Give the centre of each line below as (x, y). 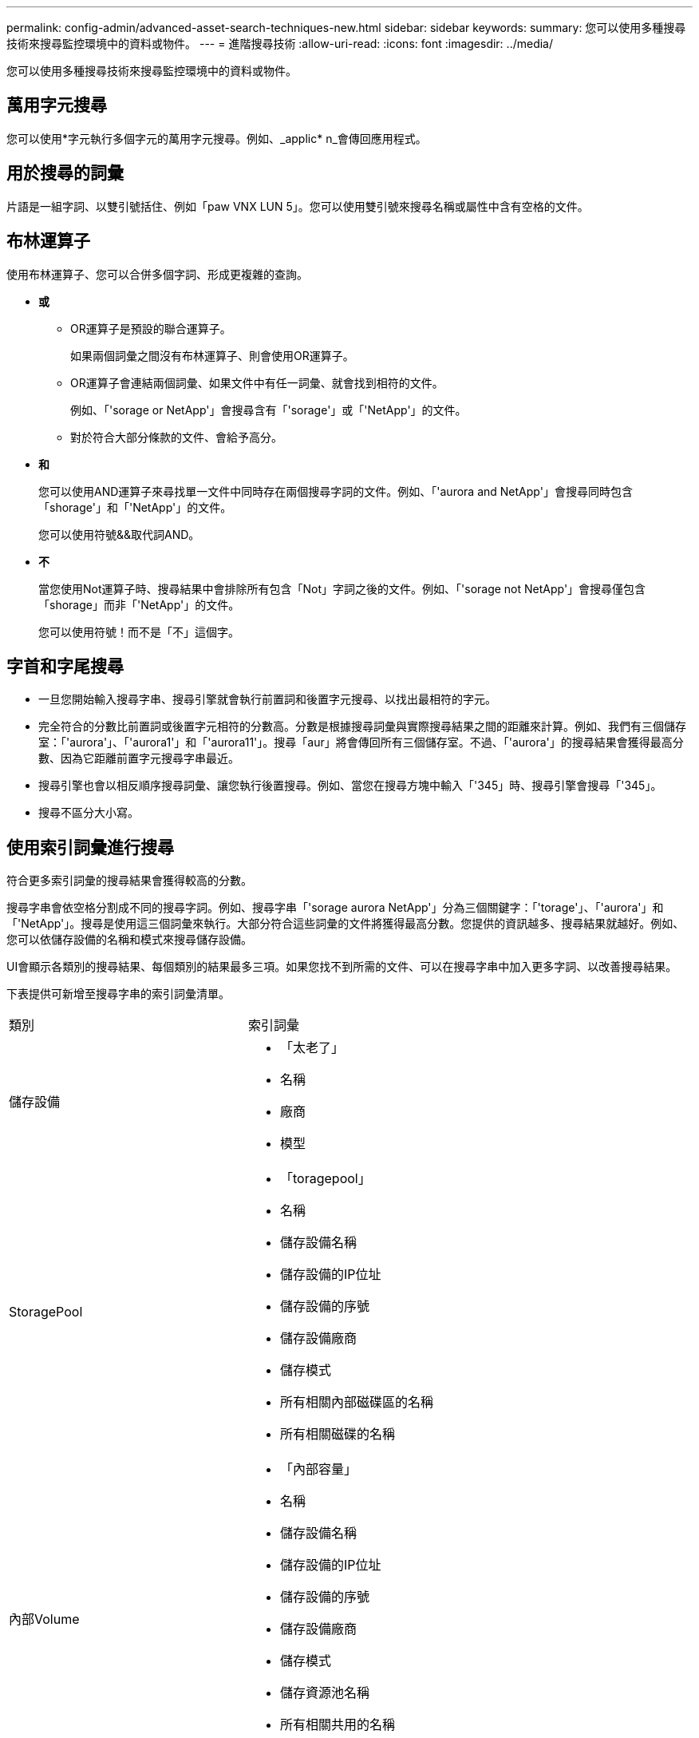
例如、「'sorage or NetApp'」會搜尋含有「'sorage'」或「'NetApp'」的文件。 (269, 410)
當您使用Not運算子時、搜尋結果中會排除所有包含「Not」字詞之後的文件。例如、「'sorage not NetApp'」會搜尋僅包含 (342, 588)
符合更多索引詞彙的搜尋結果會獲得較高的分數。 (129, 881)
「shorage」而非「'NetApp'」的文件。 (139, 604)
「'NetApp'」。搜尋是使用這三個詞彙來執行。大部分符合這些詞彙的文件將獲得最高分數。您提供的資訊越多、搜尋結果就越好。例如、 (346, 924)
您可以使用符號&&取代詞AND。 (119, 534)
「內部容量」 (319, 1469)
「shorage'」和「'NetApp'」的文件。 (135, 507)
